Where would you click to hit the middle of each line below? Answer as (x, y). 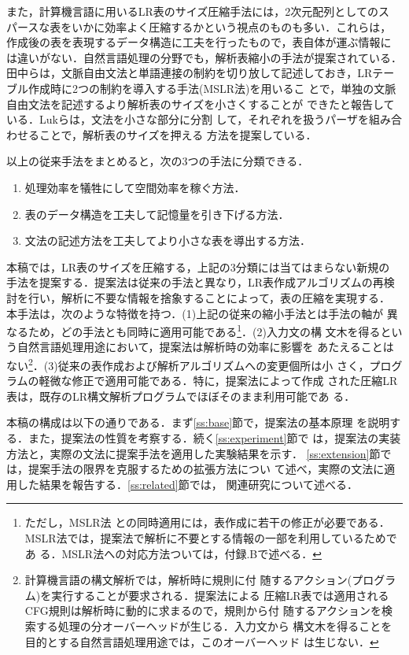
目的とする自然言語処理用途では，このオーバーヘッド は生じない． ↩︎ (202, 641)
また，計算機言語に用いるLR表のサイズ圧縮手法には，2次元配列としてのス (198, 11)
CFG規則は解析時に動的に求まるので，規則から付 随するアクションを (203, 611)
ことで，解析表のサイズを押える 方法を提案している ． (178, 134)
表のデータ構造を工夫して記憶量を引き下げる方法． (157, 214)
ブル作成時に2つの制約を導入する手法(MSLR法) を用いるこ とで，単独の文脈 (201, 88)
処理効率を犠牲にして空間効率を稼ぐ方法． (135, 187)
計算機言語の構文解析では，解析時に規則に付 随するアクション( (188, 580)
